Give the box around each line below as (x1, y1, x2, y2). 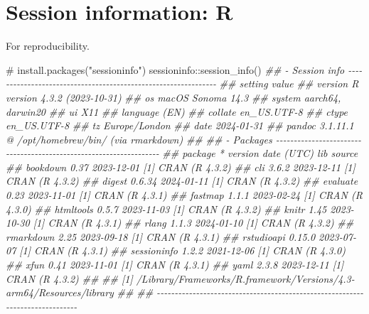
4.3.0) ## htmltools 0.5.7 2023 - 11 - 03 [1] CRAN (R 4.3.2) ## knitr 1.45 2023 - (6, 201, 354, 216)
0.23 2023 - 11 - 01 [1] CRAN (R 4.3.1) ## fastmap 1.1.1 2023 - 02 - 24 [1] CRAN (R (6, 188, 363, 202)
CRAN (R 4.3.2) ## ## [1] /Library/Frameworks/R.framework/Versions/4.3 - (6, 271, 355, 286)
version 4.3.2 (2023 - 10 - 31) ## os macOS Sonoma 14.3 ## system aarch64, (6, 90, 341, 104)
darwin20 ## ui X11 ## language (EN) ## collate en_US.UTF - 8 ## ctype (6, 104, 348, 119)
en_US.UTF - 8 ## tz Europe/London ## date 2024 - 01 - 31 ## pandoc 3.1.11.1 (6, 118, 354, 133)
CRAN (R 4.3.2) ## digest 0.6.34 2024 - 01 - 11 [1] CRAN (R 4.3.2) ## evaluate (6, 173, 358, 188)
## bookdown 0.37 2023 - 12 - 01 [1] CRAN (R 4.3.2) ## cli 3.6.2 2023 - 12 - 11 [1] (6, 159, 355, 174)
